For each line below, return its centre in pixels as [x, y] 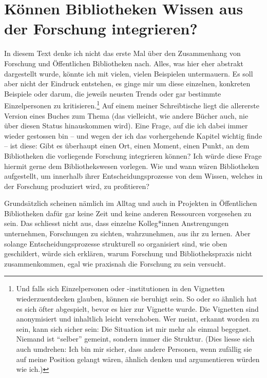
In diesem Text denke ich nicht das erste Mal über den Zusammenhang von [122, 53]
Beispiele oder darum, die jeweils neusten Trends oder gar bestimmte [113, 93]
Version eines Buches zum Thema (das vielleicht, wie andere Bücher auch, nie [126, 115]
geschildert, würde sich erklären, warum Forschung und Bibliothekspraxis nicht [128, 253]
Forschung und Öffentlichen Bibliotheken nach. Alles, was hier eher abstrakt [124, 63]
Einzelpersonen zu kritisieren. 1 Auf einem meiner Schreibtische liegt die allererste [132, 105]
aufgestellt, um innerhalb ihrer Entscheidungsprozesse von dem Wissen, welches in [133, 176]
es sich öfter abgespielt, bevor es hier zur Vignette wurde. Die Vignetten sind [137, 308]
